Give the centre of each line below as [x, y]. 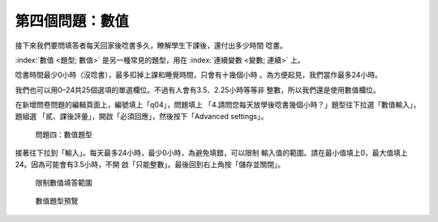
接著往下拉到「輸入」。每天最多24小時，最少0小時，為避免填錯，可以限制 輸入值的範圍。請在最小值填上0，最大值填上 [211, 153]
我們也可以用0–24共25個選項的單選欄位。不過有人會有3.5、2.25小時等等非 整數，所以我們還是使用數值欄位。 [198, 90]
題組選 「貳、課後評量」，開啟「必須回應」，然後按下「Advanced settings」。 [142, 116]
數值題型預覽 [57, 201]
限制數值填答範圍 [64, 183]
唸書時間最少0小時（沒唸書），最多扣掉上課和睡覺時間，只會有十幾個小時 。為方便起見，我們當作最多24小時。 [199, 75]
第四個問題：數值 [72, 21]
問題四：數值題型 [64, 134]
